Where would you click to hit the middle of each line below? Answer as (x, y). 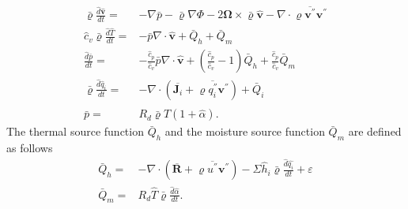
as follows (30, 147)
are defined (375, 131)
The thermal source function (75, 131)
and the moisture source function (245, 131)
